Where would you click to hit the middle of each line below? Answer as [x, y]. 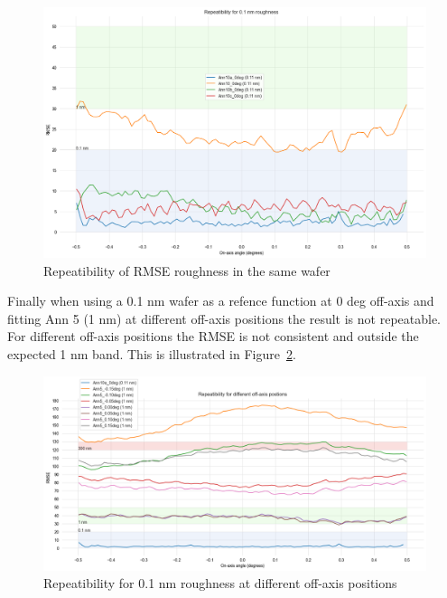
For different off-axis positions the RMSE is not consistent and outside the [213, 336]
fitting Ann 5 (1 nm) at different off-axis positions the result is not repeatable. [224, 318]
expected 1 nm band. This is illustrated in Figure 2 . [152, 353]
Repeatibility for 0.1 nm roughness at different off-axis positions [220, 583]
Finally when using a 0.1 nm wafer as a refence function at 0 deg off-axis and [221, 301]
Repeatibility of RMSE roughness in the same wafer [187, 270]
